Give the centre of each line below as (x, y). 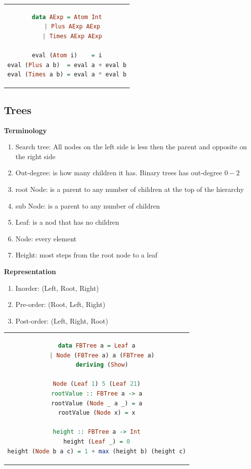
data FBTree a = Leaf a (97, 346)
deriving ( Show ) (102, 365)
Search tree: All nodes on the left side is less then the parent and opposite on (131, 147)
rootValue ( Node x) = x (97, 413)
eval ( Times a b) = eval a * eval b (67, 75)
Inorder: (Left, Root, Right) (57, 288)
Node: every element (46, 238)
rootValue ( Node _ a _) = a (97, 403)
